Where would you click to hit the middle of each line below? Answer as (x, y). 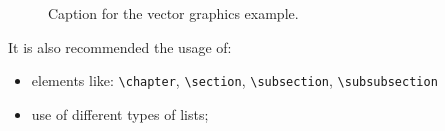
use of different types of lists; (120, 113)
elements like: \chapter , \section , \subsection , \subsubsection (234, 80)
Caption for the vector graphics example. (173, 13)
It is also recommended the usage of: (120, 46)
